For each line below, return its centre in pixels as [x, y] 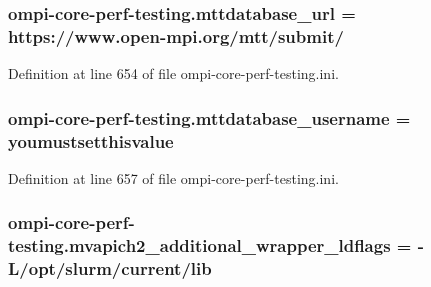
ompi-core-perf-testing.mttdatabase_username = [209, 117]
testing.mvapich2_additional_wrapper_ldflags [199, 245]
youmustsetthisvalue [91, 140]
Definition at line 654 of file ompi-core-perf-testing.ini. [173, 73]
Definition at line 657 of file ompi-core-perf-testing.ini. [173, 177]
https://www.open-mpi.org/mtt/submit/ [176, 35]
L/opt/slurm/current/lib [110, 268]
